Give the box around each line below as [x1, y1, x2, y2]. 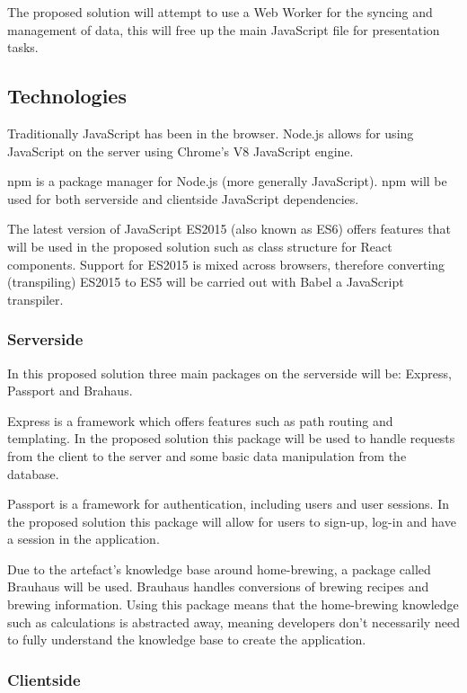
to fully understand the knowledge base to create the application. [7, 630, 366, 649]
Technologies [7, 82, 127, 110]
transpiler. [7, 289, 64, 308]
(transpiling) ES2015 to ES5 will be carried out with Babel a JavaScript [7, 272, 404, 291]
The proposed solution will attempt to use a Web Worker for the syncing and [7, 3, 433, 21]
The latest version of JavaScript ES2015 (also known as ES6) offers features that [7, 219, 451, 238]
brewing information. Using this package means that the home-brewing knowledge [7, 595, 459, 614]
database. [7, 464, 59, 483]
